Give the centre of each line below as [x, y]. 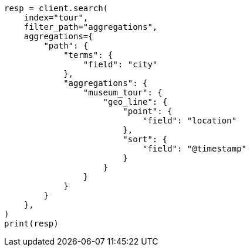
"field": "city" [120, 64]
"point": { [148, 111]
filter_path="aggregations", [91, 27]
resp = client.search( [56, 8]
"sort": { [145, 139]
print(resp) [31, 224]
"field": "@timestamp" [195, 149]
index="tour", [56, 18]
